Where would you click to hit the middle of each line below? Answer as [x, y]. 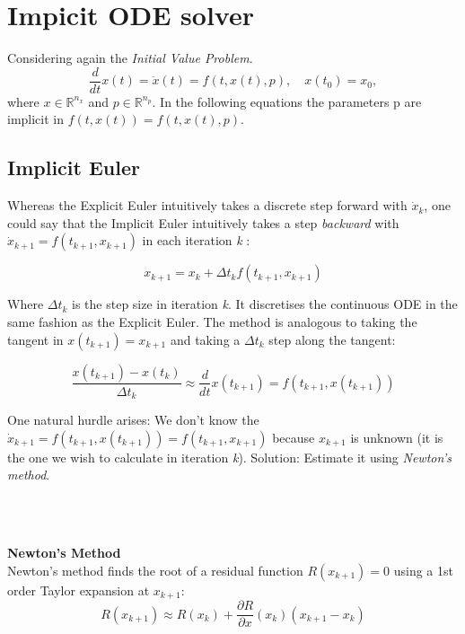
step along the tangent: [332, 339]
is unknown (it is [397, 437]
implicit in [36, 119]
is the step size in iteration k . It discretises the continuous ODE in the [265, 304]
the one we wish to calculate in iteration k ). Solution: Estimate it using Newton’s [229, 457]
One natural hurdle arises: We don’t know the [133, 420]
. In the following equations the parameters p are [287, 101]
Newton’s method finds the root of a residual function [155, 570]
